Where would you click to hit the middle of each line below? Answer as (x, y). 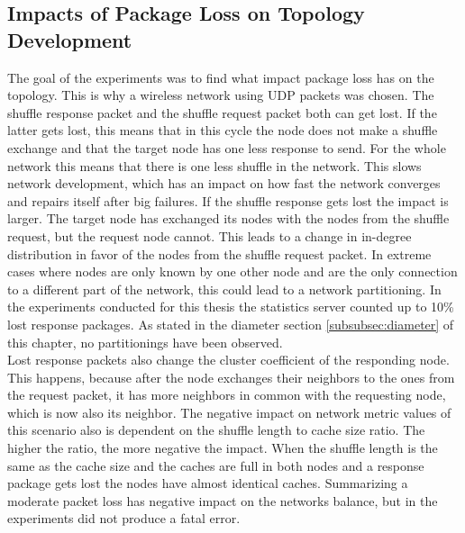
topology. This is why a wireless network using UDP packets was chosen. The (221, 95)
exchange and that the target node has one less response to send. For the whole (227, 147)
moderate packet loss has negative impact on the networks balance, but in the (223, 500)
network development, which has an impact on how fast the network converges (224, 183)
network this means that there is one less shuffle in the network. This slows (214, 165)
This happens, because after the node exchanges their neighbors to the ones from (231, 377)
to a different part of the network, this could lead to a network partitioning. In (224, 289)
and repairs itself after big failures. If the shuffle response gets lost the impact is (228, 200)
